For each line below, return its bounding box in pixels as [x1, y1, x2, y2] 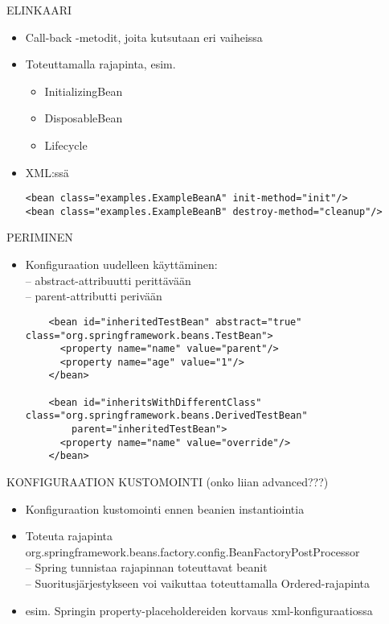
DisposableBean [44, 110, 123, 126]
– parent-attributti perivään [25, 287, 162, 304]
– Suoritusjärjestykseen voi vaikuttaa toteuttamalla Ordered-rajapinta [25, 575, 371, 592]
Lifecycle [44, 136, 88, 153]
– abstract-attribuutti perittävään [25, 271, 191, 288]
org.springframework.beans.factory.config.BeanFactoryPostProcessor [25, 543, 360, 560]
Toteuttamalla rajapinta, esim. [25, 56, 176, 72]
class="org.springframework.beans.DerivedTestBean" [25, 410, 308, 422]
